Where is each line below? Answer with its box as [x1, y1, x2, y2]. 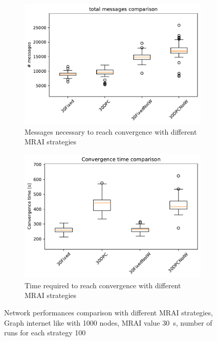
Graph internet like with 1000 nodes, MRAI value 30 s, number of [4, 317, 212, 328]
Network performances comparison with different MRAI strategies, [4, 307, 213, 318]
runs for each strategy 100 [4, 327, 86, 338]
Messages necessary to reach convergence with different [25, 126, 197, 137]
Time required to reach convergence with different [25, 280, 181, 290]
